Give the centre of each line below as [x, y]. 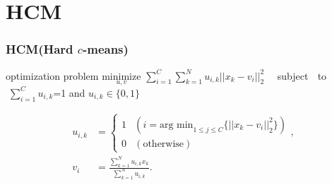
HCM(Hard [40, 49]
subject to [302, 75]
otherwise [164, 144]
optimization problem [52, 75]
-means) [105, 49]
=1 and [69, 92]
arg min [176, 125]
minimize [121, 77]
